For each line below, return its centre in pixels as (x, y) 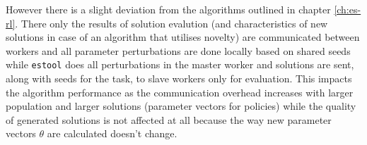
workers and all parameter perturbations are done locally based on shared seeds (178, 50)
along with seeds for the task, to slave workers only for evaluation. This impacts (179, 78)
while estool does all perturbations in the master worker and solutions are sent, (180, 64)
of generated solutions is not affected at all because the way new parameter (169, 119)
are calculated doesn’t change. (112, 133)
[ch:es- (348, 9)
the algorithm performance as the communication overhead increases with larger (180, 92)
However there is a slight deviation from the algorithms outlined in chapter (168, 9)
